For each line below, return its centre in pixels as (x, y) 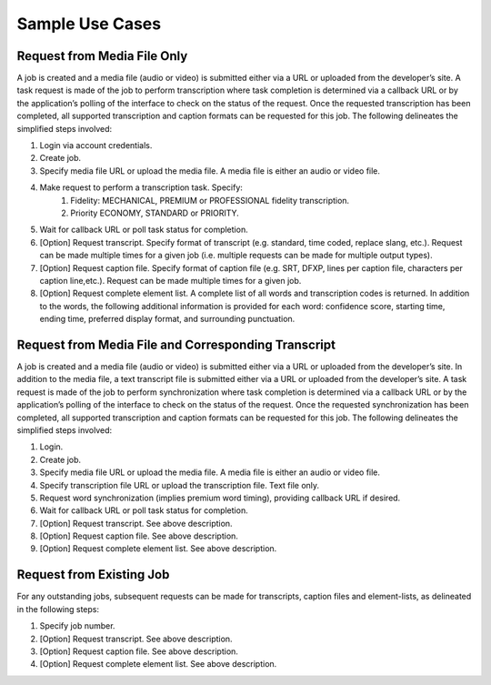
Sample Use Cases (89, 24)
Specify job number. (77, 626)
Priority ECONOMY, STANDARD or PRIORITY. (155, 213)
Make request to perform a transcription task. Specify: (141, 187)
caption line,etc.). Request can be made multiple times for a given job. (170, 280)
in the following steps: (58, 609)
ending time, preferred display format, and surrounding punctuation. (167, 319)
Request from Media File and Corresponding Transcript (176, 344)
